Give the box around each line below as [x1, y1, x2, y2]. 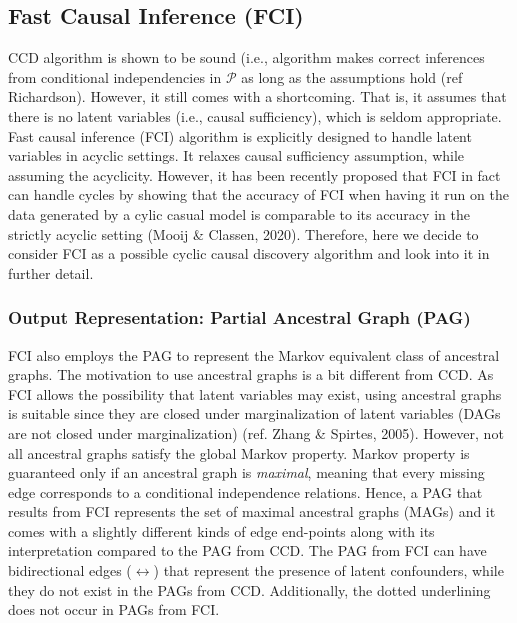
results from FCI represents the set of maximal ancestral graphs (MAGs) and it [8, 501, 496, 522]
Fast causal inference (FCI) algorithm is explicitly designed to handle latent [8, 125, 472, 146]
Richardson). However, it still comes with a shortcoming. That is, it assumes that [8, 86, 507, 107]
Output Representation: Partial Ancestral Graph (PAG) [8, 305, 471, 330]
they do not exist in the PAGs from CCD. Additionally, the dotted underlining [8, 579, 491, 600]
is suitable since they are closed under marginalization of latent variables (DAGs [8, 403, 501, 424]
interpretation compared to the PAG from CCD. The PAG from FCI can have [8, 540, 487, 561]
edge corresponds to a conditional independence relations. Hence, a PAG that [8, 481, 483, 502]
